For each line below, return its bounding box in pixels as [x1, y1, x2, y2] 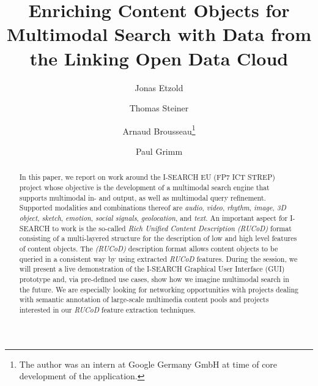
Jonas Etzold [135, 81, 183, 94]
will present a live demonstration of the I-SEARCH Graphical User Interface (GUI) [19, 264, 285, 274]
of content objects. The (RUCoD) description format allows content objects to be [19, 243, 278, 253]
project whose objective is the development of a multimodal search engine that [19, 182, 270, 192]
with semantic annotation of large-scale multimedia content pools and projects [19, 294, 269, 305]
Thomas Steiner [129, 102, 189, 114]
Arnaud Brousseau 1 [122, 122, 196, 137]
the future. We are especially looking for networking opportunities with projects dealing [19, 284, 299, 294]
